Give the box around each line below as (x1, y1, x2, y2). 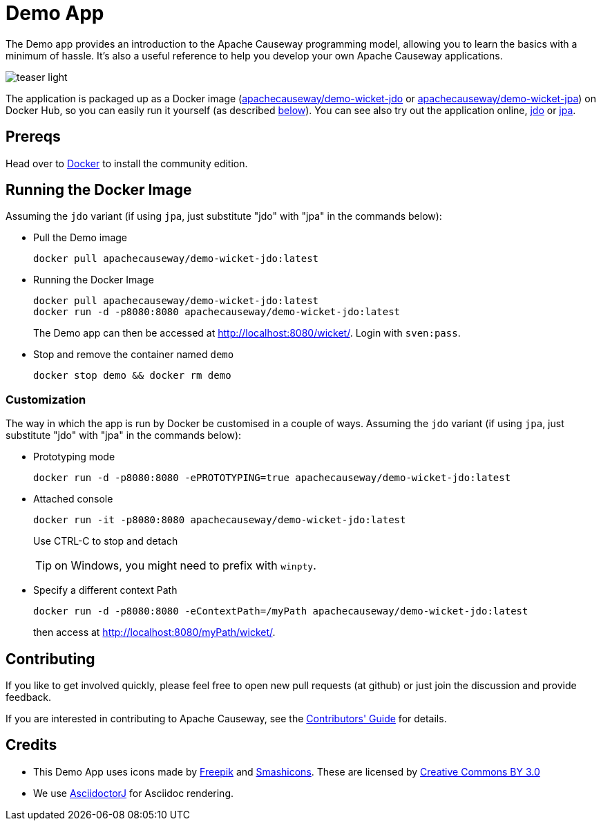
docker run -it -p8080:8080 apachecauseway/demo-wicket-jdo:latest (33, 514, 406, 526)
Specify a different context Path (33, 584, 178, 597)
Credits (6, 736, 57, 754)
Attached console (33, 493, 113, 505)
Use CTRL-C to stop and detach (33, 535, 178, 547)
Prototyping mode (33, 451, 115, 463)
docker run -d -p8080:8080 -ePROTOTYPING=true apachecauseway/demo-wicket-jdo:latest (33, 472, 511, 484)
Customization (6, 392, 86, 406)
